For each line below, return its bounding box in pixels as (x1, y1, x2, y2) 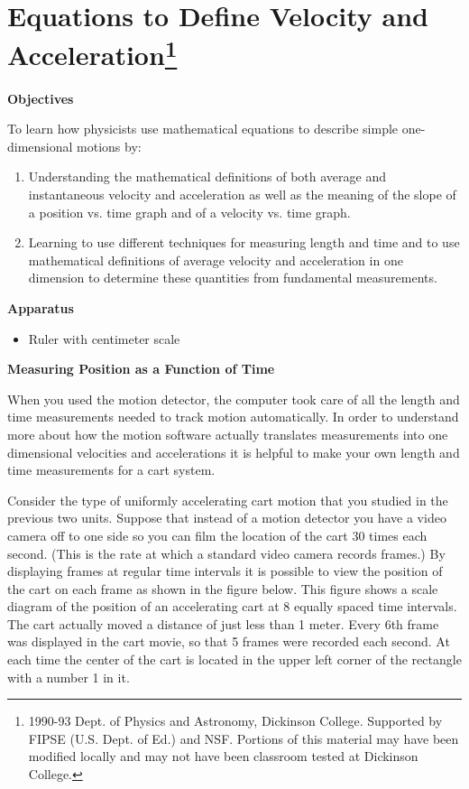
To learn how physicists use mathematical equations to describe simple (7, 119, 399, 138)
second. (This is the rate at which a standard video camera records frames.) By (7, 543, 446, 562)
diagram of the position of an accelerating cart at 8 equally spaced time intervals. (7, 597, 457, 616)
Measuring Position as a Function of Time (7, 359, 275, 378)
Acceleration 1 (7, 32, 178, 73)
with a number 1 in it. (7, 667, 130, 686)
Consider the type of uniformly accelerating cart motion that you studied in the (7, 490, 448, 509)
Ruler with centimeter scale (28, 329, 180, 348)
